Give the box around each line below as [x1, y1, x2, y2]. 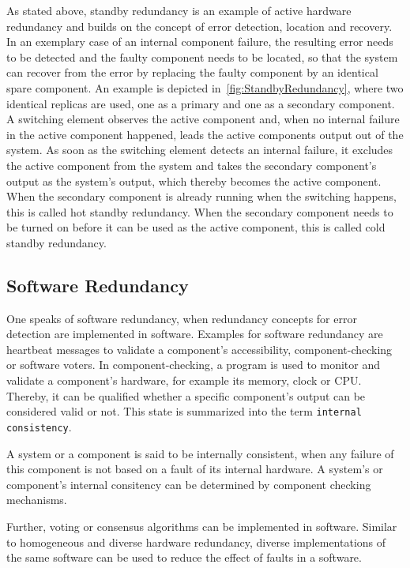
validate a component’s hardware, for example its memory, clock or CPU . [6, 372, 362, 389]
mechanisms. [6, 491, 67, 508]
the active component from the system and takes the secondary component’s [6, 156, 377, 173]
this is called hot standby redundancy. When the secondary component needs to [6, 203, 393, 220]
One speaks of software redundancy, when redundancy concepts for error [6, 310, 357, 326]
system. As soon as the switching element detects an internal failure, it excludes [6, 141, 393, 158]
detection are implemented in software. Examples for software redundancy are [6, 325, 383, 342]
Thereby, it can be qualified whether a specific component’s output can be [6, 387, 366, 404]
